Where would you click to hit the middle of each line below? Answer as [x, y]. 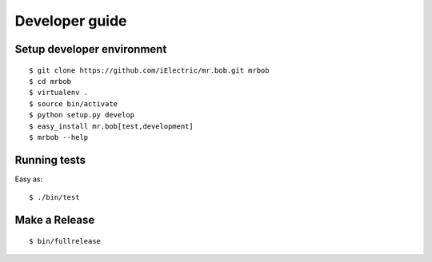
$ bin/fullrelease [65, 241]
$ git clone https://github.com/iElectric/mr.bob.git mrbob [149, 70]
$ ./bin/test [54, 197]
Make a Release [55, 220]
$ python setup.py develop [82, 115]
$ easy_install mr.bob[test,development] [111, 126]
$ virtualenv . [59, 93]
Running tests [50, 160]
